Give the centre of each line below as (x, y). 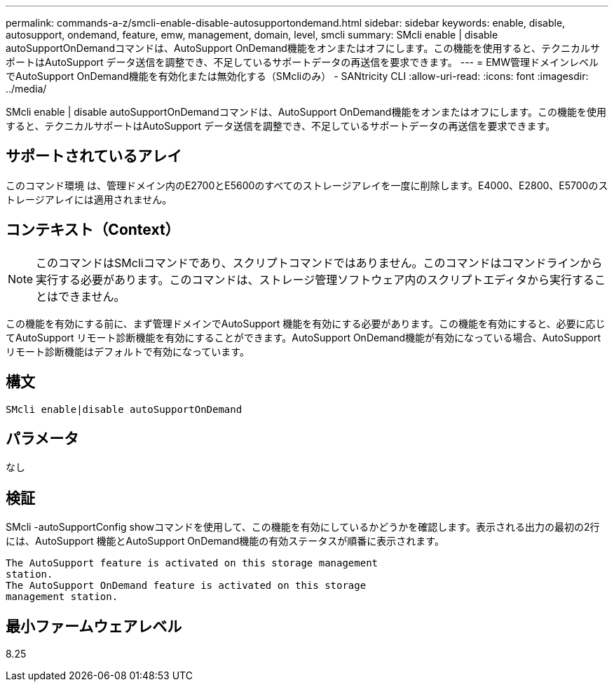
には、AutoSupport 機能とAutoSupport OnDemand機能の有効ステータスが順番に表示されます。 (225, 541)
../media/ (26, 89)
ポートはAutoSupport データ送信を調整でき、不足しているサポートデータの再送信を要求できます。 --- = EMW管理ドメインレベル (302, 62)
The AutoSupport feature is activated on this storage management (192, 563)
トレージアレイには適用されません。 (89, 199)
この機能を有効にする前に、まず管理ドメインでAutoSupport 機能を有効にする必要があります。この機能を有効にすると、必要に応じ (306, 323)
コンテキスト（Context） (93, 230)
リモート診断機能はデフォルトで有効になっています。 (128, 351)
